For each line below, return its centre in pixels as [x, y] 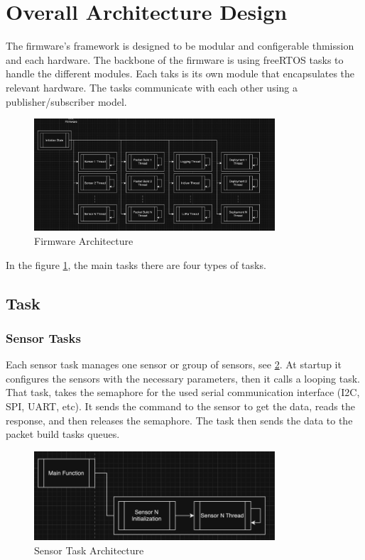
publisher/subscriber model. [66, 101]
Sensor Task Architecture [89, 550]
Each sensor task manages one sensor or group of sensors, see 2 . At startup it [174, 364]
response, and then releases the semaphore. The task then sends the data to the [179, 420]
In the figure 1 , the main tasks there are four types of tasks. [136, 264]
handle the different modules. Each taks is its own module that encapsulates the [180, 73]
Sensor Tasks [43, 337]
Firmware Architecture [84, 241]
